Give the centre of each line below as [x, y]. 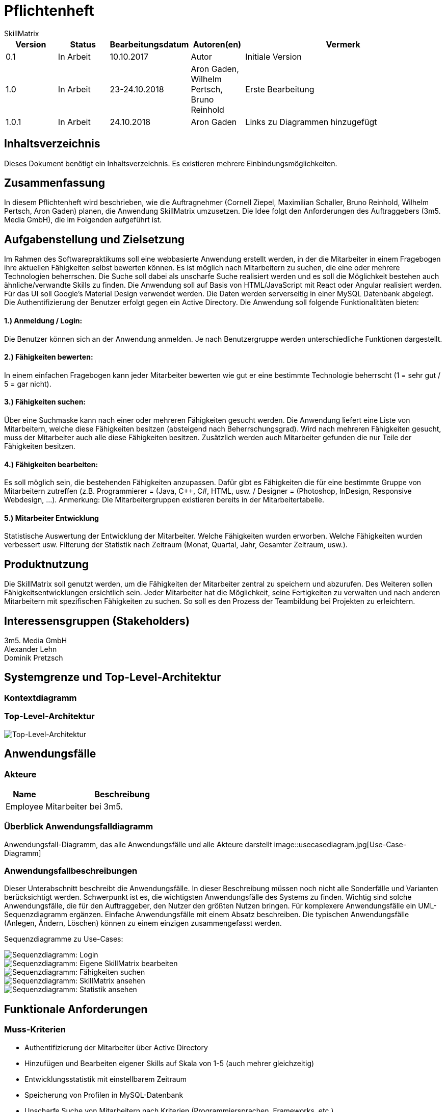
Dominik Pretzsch [34, 658]
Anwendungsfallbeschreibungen [71, 871]
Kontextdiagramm [41, 698]
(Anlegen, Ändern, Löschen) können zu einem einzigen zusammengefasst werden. [143, 923]
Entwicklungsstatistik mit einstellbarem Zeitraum [106, 1079]
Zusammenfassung [55, 183]
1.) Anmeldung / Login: [43, 320]
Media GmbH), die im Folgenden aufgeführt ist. [83, 220]
